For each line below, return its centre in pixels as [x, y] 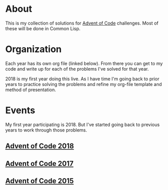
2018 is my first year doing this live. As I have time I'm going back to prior [82, 79]
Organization [33, 49]
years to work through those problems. [46, 130]
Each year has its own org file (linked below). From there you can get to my [84, 63]
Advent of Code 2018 [40, 146]
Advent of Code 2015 [40, 181]
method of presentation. [31, 90]
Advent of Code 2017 [40, 164]
